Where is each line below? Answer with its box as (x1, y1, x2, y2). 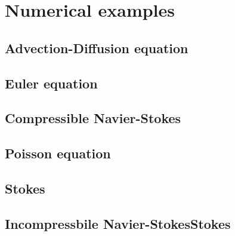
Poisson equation (5, 144, 111, 163)
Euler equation (5, 73, 98, 92)
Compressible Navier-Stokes (5, 109, 181, 127)
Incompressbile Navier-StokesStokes (5, 214, 231, 232)
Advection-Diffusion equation (5, 38, 188, 57)
